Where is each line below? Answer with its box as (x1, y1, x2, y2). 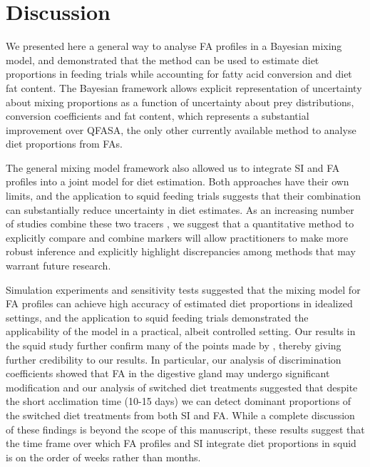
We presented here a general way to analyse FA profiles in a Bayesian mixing (6, 39, 342, 53)
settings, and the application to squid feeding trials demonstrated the (6, 309, 309, 324)
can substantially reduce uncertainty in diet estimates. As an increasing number (6, 202, 354, 217)
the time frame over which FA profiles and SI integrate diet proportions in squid (6, 436, 356, 451)
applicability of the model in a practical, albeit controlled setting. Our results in (6, 324, 356, 339)
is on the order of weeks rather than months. (6, 449, 201, 464)
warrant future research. (6, 258, 111, 273)
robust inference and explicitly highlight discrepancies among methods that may (6, 244, 356, 259)
